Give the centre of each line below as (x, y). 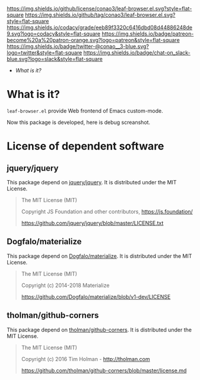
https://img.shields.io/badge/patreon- (147, 34)
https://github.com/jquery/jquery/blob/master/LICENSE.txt (92, 223)
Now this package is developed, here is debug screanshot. (79, 122)
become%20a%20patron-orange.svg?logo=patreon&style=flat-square (93, 40)
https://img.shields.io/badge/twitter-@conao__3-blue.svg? (78, 46)
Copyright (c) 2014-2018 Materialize (65, 285)
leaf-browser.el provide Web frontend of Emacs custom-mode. (85, 111)
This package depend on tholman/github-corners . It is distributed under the (99, 330)
